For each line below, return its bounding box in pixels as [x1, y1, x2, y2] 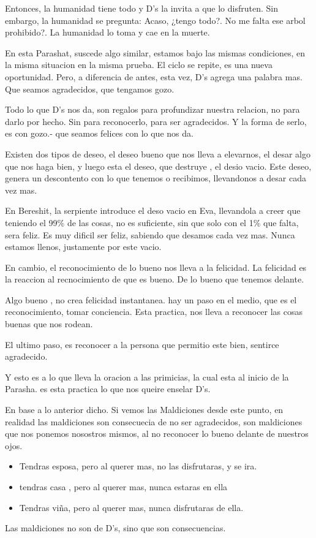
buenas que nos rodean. [5, 317, 93, 330]
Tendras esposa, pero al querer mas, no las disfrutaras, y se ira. [19, 460, 257, 472]
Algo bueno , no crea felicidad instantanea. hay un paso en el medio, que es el [5, 293, 297, 306]
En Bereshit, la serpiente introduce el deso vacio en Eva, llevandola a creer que [5, 204, 301, 217]
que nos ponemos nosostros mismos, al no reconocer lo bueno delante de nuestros [5, 427, 309, 440]
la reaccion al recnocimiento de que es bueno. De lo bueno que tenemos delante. [5, 273, 304, 286]
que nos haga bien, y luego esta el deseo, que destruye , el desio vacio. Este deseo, [5, 159, 312, 172]
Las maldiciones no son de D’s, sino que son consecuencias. [5, 521, 226, 534]
